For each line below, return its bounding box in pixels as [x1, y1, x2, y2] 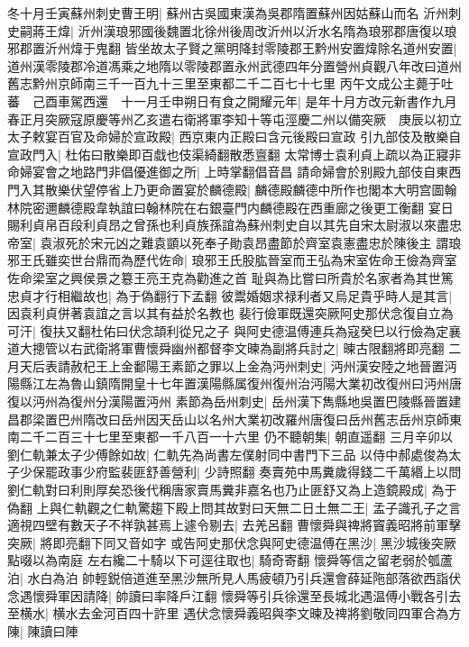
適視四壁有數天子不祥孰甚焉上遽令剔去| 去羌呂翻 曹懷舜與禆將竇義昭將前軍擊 [7, 515, 462, 534]
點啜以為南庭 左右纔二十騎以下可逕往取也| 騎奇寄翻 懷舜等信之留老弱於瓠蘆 [7, 551, 453, 570]
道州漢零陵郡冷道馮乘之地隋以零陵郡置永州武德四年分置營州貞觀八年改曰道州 [7, 56, 462, 75]
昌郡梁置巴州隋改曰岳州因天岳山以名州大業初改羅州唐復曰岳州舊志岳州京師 [7, 409, 449, 428]
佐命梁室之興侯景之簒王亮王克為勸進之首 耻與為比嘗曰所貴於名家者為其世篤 [7, 268, 454, 287]
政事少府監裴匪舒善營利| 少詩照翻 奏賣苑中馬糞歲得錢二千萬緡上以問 [57, 462, 462, 481]
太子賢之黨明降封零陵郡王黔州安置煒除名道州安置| [162, 39, 457, 58]
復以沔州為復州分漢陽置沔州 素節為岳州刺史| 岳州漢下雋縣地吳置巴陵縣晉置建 [7, 392, 462, 411]
